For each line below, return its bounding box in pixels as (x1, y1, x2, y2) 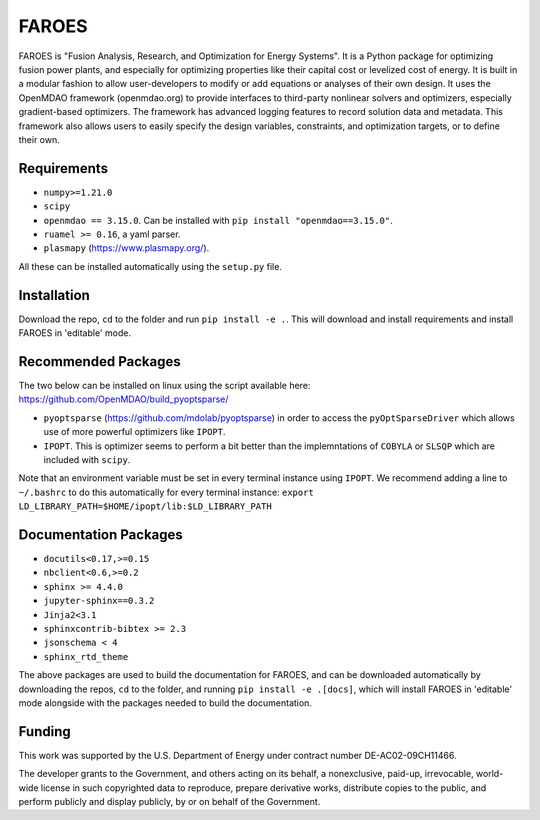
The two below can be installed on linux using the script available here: (18, 379, 311, 391)
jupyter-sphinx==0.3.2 (43, 595, 155, 607)
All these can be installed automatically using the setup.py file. (18, 260, 282, 272)
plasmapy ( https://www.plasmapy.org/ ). (43, 242, 210, 254)
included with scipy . (43, 453, 131, 465)
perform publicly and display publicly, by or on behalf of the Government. (18, 795, 321, 807)
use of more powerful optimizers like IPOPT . (43, 426, 226, 438)
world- (475, 768, 504, 780)
